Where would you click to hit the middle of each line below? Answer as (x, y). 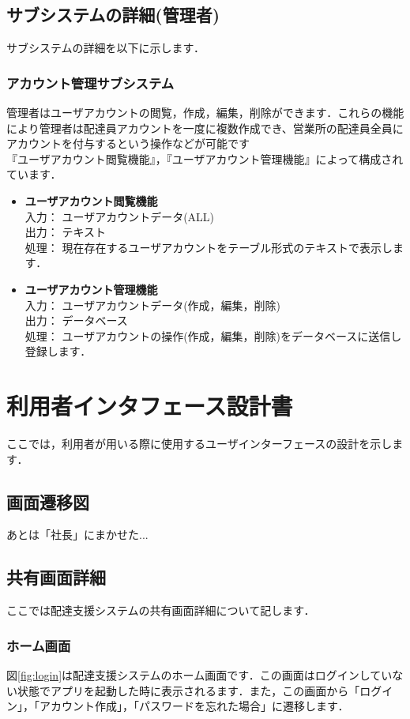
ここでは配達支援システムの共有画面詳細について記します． (161, 610)
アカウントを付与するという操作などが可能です (128, 143)
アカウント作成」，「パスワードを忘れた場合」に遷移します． (194, 706)
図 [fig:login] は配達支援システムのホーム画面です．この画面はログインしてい (199, 675)
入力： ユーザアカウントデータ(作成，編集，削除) (153, 305)
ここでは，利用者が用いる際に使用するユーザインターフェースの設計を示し (199, 444)
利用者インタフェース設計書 (150, 406)
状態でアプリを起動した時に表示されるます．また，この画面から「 (188, 690)
